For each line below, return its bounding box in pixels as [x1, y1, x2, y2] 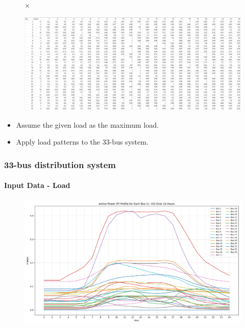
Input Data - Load [4, 180, 70, 191]
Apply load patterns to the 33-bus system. [16, 136, 149, 147]
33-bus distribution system [4, 158, 116, 171]
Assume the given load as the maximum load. [16, 119, 159, 130]
